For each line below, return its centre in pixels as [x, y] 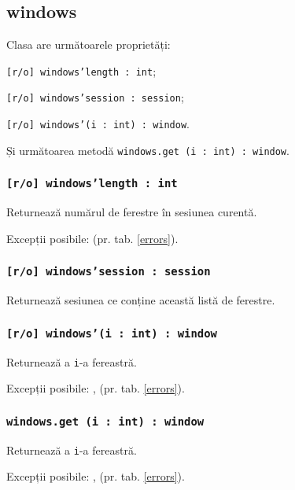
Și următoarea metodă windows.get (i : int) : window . [148, 150]
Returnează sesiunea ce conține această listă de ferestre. [141, 300]
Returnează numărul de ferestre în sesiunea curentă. [132, 212]
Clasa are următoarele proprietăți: [88, 44]
